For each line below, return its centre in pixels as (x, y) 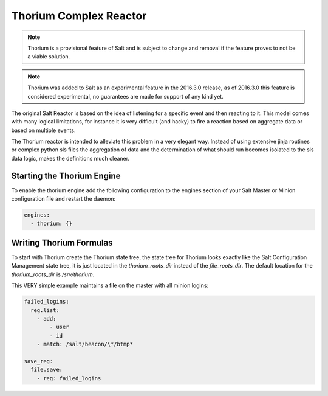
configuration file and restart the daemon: (63, 199)
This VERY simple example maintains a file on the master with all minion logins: (110, 285)
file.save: (47, 370)
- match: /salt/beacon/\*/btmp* (85, 344)
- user (59, 327)
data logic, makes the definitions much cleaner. (70, 158)
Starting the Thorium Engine (66, 175)
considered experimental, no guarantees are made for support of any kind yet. (126, 96)
